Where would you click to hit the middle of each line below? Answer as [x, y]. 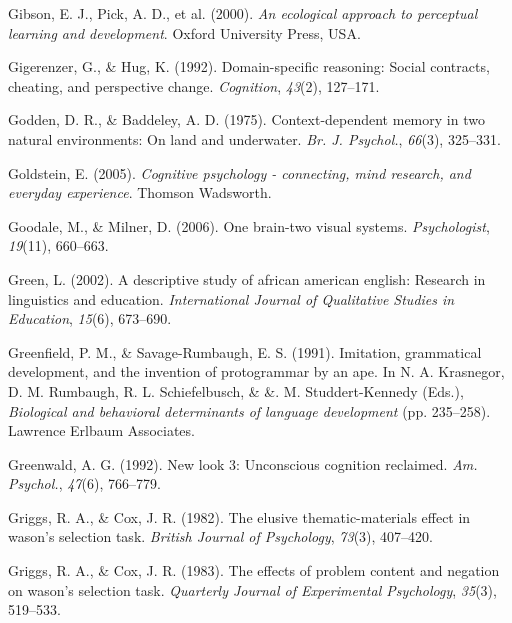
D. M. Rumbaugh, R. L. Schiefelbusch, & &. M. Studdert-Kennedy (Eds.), [236, 390]
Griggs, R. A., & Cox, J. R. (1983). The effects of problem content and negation [254, 570]
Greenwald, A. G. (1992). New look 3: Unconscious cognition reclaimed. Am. [243, 463]
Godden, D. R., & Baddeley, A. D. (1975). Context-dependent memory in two [246, 119]
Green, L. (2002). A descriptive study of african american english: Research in [247, 278]
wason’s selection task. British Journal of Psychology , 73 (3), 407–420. [221, 536]
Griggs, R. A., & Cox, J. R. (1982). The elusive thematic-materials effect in [239, 516]
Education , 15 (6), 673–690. [90, 318]
